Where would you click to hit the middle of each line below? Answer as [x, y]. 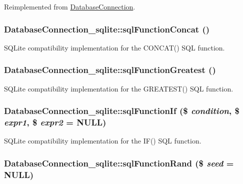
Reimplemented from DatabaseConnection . [70, 6]
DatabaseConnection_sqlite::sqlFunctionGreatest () [110, 70]
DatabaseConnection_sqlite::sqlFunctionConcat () [107, 29]
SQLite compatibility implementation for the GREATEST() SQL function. [119, 88]
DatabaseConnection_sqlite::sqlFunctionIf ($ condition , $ [122, 111]
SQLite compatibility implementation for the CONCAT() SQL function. [114, 47]
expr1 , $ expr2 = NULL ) [55, 122]
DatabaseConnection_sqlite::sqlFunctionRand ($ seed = [119, 163]
